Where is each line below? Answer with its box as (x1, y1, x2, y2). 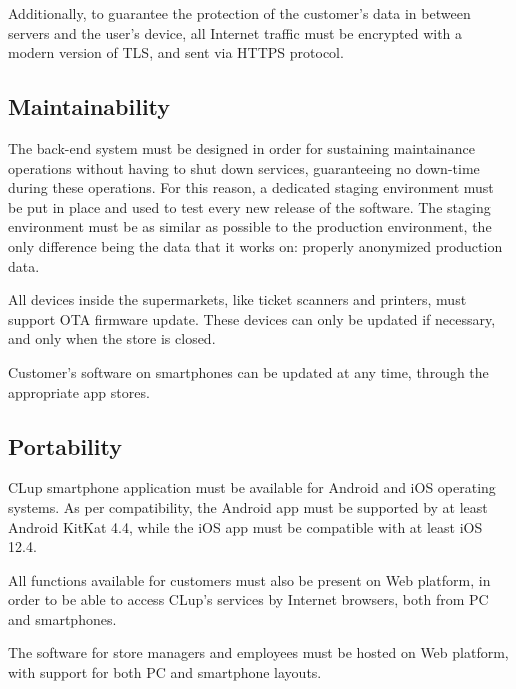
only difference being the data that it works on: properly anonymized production (8, 235, 503, 256)
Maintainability (8, 91, 171, 122)
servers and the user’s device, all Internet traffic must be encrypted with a (8, 22, 463, 43)
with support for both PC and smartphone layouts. (8, 662, 322, 683)
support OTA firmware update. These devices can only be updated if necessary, (8, 308, 496, 329)
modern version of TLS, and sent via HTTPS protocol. (8, 42, 344, 63)
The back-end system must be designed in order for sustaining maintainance (8, 137, 475, 158)
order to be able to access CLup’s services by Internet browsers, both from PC (8, 589, 489, 610)
